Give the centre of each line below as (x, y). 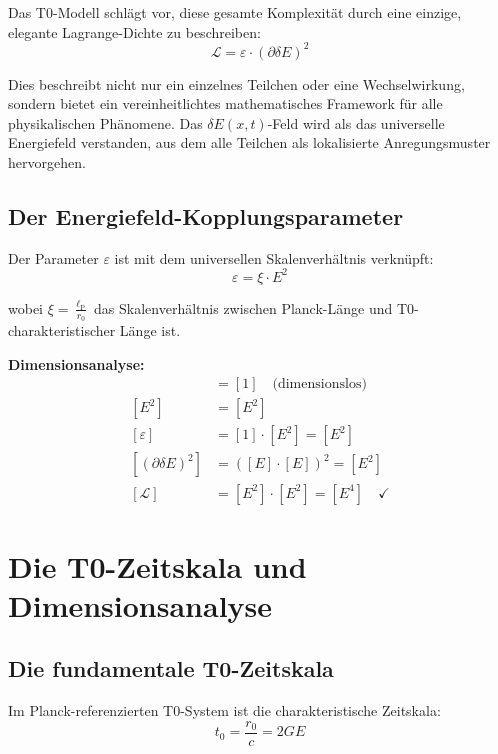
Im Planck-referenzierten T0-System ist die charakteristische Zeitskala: (224, 710)
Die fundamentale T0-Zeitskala (171, 668)
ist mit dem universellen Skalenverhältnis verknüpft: (274, 257)
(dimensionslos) (319, 384)
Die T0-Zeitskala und (157, 565)
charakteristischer (62, 330)
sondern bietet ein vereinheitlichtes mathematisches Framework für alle (225, 103)
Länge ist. (150, 330)
